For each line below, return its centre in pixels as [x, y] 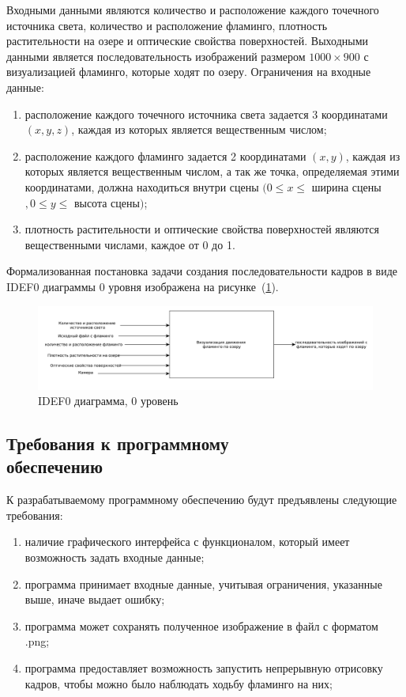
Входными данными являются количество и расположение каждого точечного [193, 9]
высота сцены [107, 202]
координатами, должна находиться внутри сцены [142, 186]
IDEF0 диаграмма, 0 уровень [108, 401]
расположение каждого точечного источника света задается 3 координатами [206, 114]
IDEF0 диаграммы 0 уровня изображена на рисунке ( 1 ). [143, 286]
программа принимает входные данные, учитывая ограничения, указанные [203, 583]
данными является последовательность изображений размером [156, 56]
